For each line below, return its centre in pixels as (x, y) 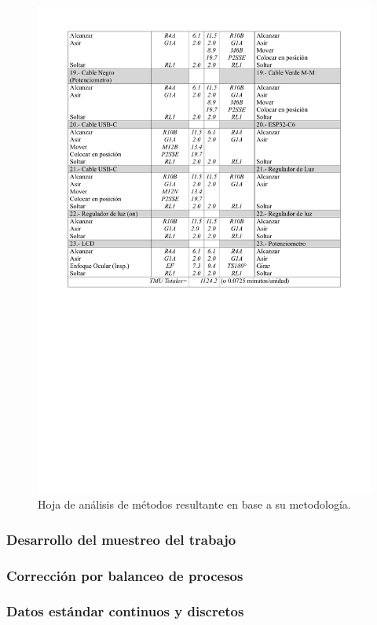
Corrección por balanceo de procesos (125, 575)
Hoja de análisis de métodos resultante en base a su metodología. (194, 504)
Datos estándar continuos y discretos (125, 611)
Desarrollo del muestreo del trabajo (121, 539)
